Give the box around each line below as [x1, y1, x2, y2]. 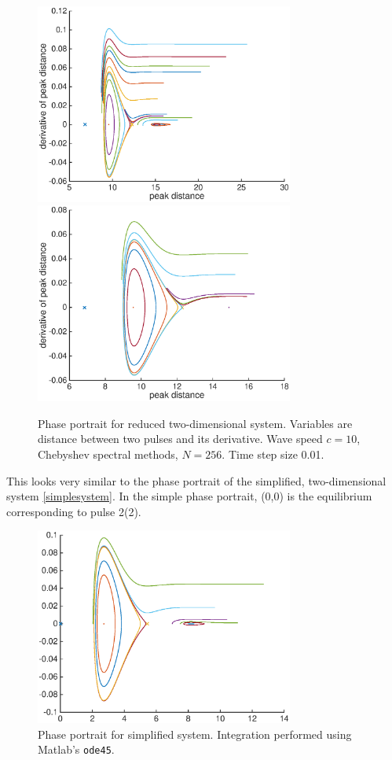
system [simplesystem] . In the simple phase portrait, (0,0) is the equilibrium [6, 488, 372, 504]
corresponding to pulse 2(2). [6, 503, 141, 519]
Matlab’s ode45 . [38, 741, 115, 758]
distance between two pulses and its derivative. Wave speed [38, 430, 323, 447]
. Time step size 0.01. [222, 445, 324, 462]
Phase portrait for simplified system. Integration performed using [38, 725, 352, 742]
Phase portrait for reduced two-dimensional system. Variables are [38, 415, 353, 431]
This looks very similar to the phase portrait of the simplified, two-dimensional [6, 472, 387, 489]
